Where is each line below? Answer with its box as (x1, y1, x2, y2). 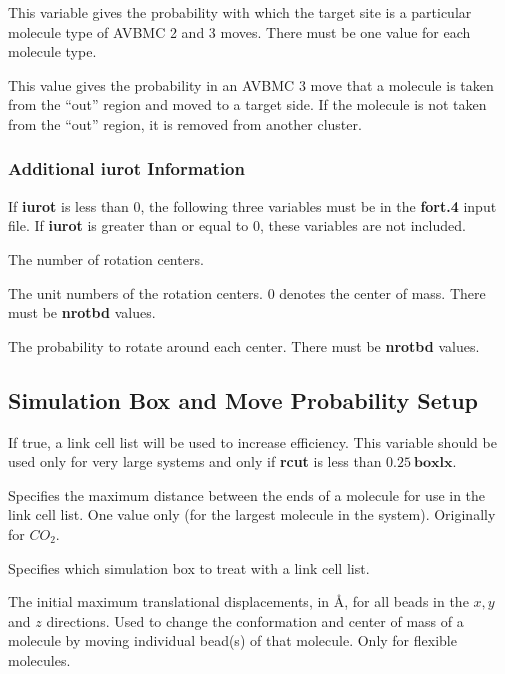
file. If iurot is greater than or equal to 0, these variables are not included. (8, 215, 466, 236)
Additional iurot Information (8, 156, 245, 181)
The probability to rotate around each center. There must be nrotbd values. (8, 335, 480, 356)
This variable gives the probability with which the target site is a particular (8, 2, 472, 22)
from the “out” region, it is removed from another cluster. (8, 113, 362, 134)
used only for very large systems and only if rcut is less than (8, 451, 382, 472)
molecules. (8, 649, 71, 670)
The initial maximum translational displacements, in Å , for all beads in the (8, 591, 469, 612)
